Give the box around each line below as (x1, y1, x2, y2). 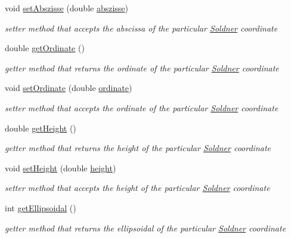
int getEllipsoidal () (5, 201, 76, 214)
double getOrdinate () (5, 42, 85, 54)
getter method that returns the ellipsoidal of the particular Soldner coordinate (5, 221, 286, 234)
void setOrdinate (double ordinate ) (5, 82, 132, 94)
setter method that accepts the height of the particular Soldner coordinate (5, 181, 270, 194)
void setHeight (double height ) (5, 161, 116, 174)
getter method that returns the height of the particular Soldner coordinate (5, 142, 271, 154)
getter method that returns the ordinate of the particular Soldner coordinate (5, 61, 279, 74)
